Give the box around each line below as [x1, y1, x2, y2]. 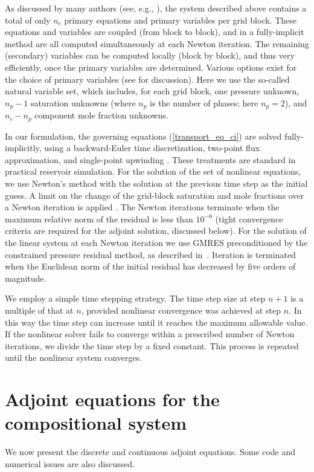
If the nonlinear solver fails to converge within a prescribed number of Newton [5, 328, 295, 340]
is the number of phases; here [150, 96, 258, 109]
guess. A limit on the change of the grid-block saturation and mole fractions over [5, 189, 304, 201]
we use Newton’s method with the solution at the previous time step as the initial [5, 177, 308, 190]
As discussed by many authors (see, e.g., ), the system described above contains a [5, 2, 307, 14]
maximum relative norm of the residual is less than [5, 212, 193, 225]
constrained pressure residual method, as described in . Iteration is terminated [5, 248, 296, 260]
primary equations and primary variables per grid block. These [64, 13, 296, 26]
